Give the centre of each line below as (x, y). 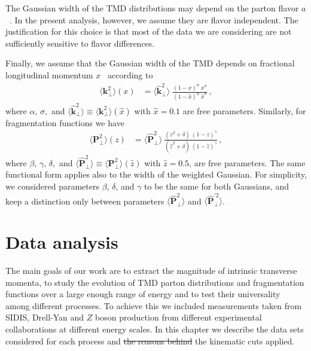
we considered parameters (52, 186)
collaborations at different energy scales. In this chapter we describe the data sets (155, 329)
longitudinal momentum (49, 74)
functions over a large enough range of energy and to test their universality (143, 294)
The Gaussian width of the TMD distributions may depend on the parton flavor (152, 8)
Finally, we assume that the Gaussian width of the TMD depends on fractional (150, 63)
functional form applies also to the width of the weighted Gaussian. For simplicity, (156, 174)
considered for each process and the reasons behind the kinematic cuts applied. (150, 341)
